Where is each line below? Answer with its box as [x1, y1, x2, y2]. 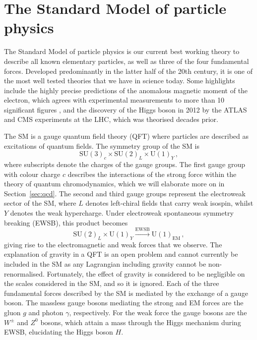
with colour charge [4, 169, 61, 179]
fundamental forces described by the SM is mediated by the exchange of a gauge [4, 287, 248, 298]
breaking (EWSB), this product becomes [4, 217, 128, 227]
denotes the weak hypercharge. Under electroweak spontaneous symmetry [10, 208, 234, 218]
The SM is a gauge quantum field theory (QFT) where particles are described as [4, 131, 249, 141]
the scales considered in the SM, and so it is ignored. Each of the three [4, 278, 219, 288]
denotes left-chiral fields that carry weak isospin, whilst [85, 198, 254, 208]
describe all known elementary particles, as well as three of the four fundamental [4, 56, 249, 66]
